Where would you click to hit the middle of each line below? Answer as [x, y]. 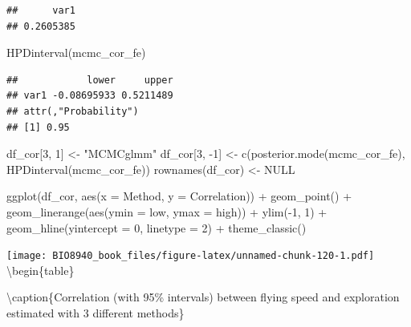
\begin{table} [41, 270]
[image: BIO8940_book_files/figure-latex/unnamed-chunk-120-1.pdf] [191, 256]
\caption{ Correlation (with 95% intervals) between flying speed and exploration [203, 297]
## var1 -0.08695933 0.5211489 [90, 96]
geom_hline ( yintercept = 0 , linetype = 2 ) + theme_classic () [157, 227]
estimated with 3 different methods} [96, 312]
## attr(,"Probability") [73, 111]
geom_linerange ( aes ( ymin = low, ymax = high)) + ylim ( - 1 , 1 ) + [167, 211]
